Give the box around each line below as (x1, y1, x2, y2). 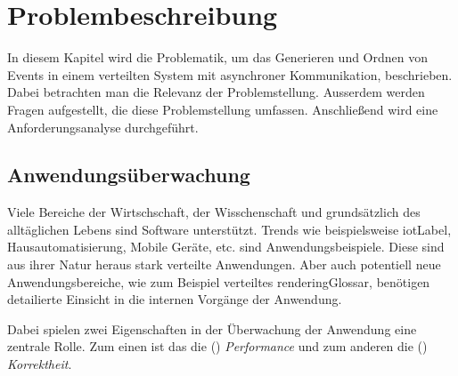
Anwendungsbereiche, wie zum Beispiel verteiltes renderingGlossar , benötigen (7, 272, 430, 291)
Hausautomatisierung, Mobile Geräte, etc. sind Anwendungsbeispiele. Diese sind (7, 237, 445, 256)
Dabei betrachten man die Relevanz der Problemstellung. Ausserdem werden (7, 83, 425, 101)
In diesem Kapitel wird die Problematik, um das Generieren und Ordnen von (7, 48, 429, 67)
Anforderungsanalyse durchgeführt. (7, 117, 199, 136)
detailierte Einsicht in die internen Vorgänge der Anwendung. (7, 290, 342, 308)
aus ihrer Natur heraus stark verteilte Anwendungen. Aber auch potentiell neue (7, 255, 441, 274)
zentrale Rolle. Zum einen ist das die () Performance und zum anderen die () (7, 337, 428, 356)
